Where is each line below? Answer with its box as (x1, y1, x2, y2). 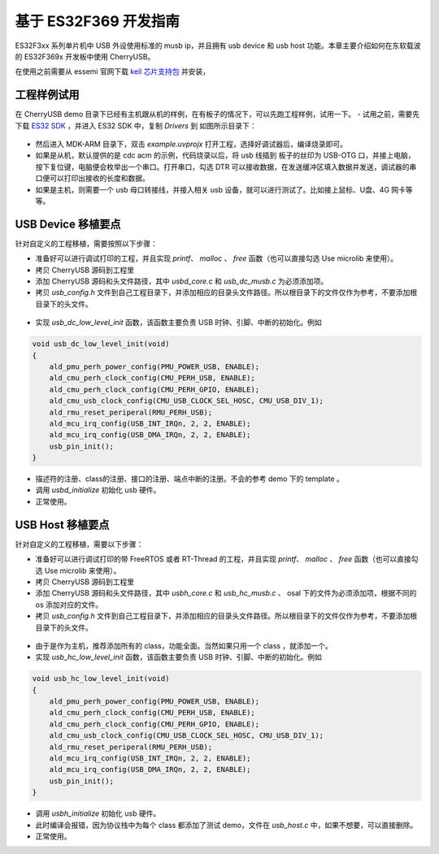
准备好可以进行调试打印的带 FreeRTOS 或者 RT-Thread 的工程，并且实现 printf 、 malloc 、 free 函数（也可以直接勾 (35, 554, 419, 564)
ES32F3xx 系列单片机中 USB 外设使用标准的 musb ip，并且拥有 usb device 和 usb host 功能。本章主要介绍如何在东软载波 (15, 41, 422, 50)
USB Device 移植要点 (15, 217, 121, 231)
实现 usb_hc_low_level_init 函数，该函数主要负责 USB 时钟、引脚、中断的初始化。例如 (35, 652, 323, 662)
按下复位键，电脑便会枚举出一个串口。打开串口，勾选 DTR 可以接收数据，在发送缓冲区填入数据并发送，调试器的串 (35, 162, 417, 171)
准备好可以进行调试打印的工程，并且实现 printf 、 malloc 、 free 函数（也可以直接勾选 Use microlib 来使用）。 (35, 254, 398, 263)
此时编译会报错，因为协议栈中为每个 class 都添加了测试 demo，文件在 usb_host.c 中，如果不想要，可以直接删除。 (35, 820, 418, 830)
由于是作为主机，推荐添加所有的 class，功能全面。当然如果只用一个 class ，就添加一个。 (35, 640, 333, 650)
